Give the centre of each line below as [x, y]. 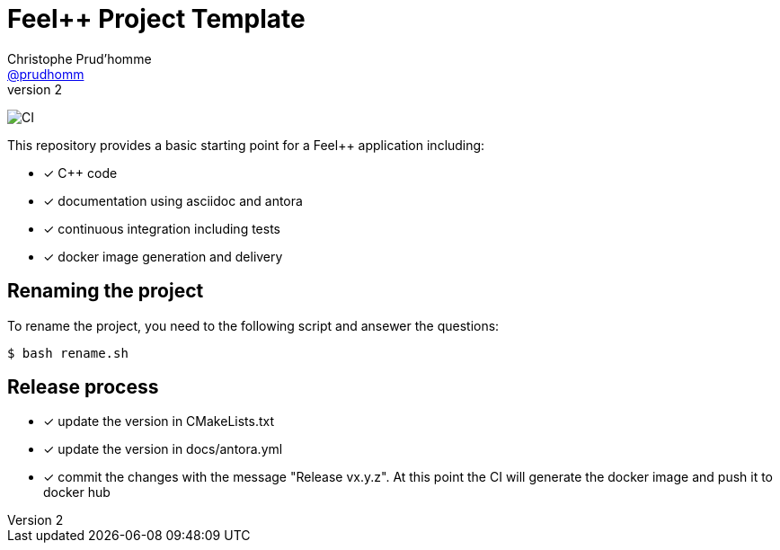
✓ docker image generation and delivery [163, 256]
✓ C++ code [80, 173]
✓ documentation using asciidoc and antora [173, 200]
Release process [83, 387]
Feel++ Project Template [156, 19]
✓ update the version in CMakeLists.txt [159, 421]
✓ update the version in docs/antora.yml [163, 449]
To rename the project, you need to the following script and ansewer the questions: [253, 325]
